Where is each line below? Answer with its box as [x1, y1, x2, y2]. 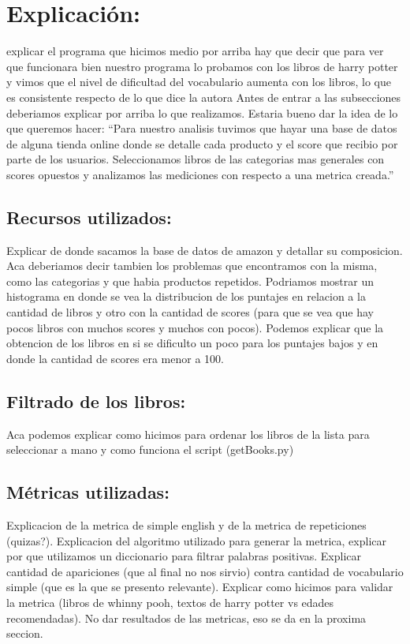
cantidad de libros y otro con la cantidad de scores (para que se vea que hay [6, 304, 374, 320]
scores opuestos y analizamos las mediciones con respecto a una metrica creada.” [6, 166, 394, 182]
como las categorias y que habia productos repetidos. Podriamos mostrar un [6, 272, 375, 289]
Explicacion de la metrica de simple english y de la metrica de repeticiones [6, 517, 367, 534]
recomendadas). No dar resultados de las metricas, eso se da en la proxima [6, 609, 367, 626]
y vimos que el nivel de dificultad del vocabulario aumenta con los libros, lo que [6, 73, 391, 90]
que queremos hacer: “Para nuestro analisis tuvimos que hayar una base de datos [6, 120, 397, 137]
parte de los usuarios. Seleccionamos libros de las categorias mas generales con [6, 151, 385, 167]
